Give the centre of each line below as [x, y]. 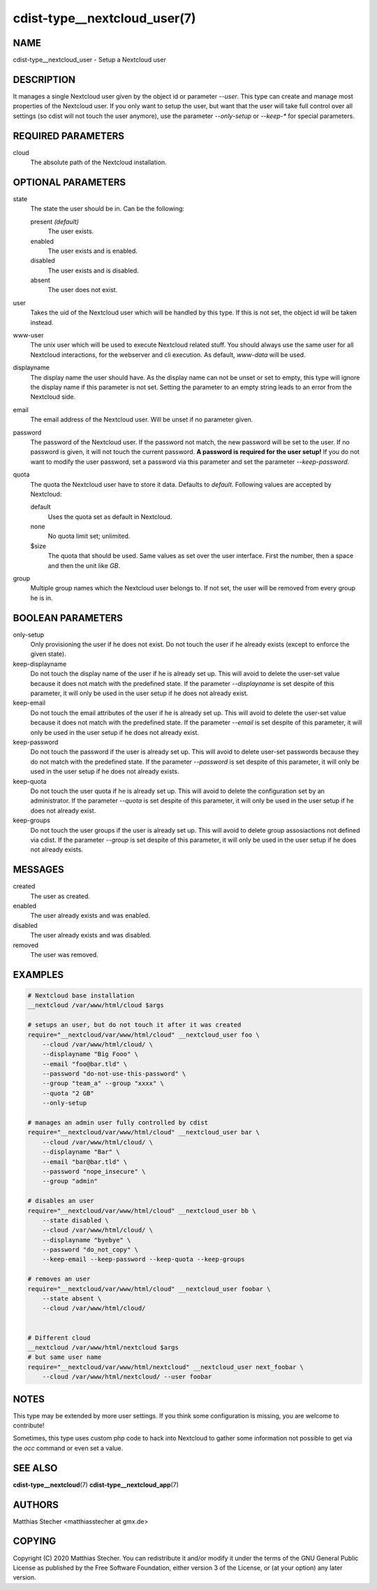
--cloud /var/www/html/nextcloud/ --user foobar [127, 1377]
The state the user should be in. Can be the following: [108, 209]
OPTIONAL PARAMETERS [69, 182]
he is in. [42, 598]
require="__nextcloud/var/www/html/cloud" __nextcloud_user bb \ [142, 1211]
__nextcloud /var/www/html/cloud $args [96, 1005]
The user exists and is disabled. [93, 270]
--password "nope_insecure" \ [94, 1171]
